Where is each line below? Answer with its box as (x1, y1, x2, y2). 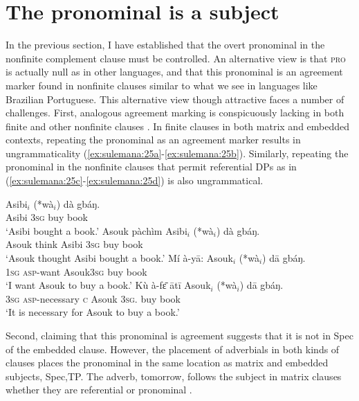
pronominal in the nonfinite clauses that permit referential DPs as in (6, 159, 297, 174)
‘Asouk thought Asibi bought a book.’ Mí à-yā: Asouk (6, 251, 233, 265)
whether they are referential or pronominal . (6, 382, 192, 397)
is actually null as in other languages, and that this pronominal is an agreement (6, 64, 343, 79)
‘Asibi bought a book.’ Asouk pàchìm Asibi (6, 223, 187, 238)
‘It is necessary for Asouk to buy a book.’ (6, 305, 180, 319)
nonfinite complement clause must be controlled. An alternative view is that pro (6, 51, 346, 65)
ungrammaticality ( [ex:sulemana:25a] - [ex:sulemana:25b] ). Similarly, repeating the (6, 145, 349, 160)
